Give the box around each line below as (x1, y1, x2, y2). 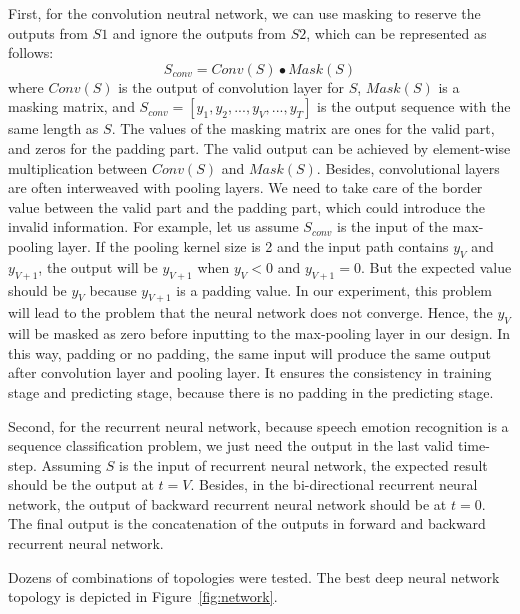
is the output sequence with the (317, 96, 511, 117)
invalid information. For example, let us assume (8, 216, 299, 237)
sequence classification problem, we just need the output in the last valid (8, 435, 454, 456)
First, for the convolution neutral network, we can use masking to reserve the (8, 3, 481, 23)
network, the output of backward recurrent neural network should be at (8, 493, 447, 514)
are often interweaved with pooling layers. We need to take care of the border (8, 177, 483, 198)
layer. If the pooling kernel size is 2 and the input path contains (57, 235, 449, 256)
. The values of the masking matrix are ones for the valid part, (111, 118, 495, 139)
